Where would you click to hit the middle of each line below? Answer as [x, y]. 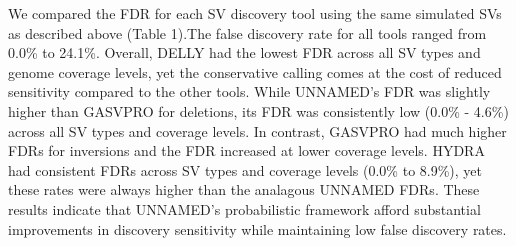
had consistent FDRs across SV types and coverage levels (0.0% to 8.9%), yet [245, 169]
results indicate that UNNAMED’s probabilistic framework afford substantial [244, 208]
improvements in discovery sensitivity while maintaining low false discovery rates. [257, 228]
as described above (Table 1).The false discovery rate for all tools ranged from [247, 32]
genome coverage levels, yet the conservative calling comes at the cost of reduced [255, 71]
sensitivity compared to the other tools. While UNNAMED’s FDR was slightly [249, 91]
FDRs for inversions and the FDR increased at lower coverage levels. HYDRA [246, 150]
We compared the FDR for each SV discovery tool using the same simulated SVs [255, 13]
